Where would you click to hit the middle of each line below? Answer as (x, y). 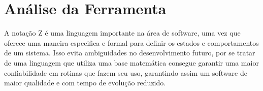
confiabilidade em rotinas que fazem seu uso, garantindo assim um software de (126, 72)
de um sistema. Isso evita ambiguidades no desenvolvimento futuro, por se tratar (130, 53)
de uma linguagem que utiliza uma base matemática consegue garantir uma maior (131, 62)
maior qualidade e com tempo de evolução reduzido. (85, 83)
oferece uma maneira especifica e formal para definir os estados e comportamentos (131, 42)
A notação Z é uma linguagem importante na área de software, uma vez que (122, 33)
